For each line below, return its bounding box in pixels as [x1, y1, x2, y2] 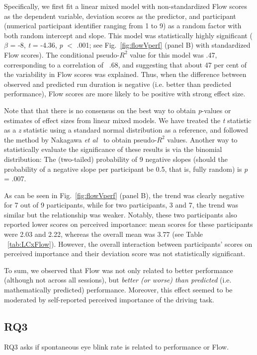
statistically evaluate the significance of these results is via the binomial [4, 144, 222, 154]
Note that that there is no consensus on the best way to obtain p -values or [4, 105, 231, 115]
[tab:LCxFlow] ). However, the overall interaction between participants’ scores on [7, 238, 253, 249]
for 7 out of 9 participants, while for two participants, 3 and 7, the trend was [4, 200, 239, 210]
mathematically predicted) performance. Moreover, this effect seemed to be [4, 284, 233, 295]
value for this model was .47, [130, 49, 217, 60]
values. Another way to [167, 134, 238, 144]
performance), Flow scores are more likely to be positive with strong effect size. [4, 88, 246, 99]
